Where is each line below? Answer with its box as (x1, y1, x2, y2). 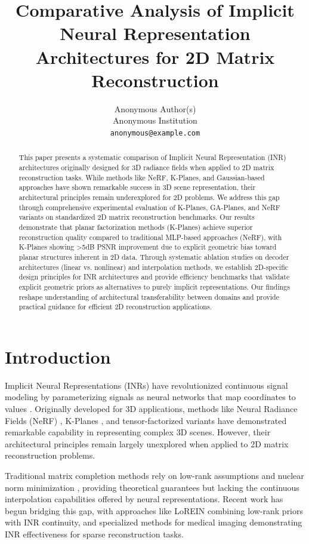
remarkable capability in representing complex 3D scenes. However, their (5, 426, 271, 438)
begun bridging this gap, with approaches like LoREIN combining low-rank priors (5, 504, 304, 517)
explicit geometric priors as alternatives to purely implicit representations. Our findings (18, 281, 290, 291)
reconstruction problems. (5, 449, 95, 462)
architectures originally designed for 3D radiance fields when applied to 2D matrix (18, 162, 274, 172)
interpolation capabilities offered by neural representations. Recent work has (5, 493, 283, 505)
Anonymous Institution (113, 114, 197, 127)
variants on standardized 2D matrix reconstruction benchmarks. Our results (18, 212, 255, 222)
